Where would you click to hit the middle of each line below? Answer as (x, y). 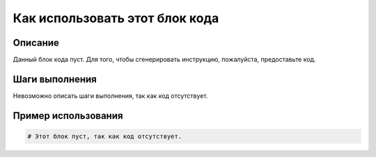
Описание (36, 43)
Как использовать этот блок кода (116, 18)
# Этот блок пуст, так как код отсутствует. (105, 136)
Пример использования (68, 116)
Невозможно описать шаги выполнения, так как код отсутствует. (110, 96)
